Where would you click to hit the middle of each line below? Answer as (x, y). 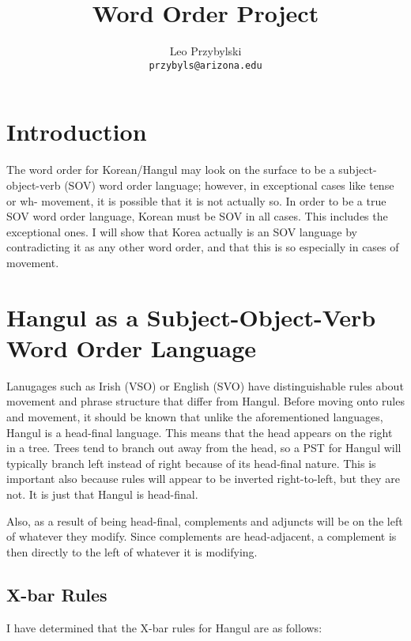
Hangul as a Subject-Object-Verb (191, 317)
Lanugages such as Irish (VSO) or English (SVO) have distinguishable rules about (205, 385)
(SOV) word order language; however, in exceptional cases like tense (229, 185)
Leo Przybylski (205, 51)
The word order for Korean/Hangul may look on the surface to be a (171, 170)
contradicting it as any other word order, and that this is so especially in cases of (203, 247)
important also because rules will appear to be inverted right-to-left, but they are (203, 479)
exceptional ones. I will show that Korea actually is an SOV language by (182, 231)
